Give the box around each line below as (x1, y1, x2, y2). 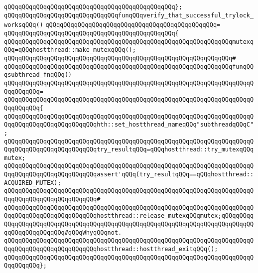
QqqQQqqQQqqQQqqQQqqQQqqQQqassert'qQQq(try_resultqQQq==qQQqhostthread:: (4, 171, 254, 178)
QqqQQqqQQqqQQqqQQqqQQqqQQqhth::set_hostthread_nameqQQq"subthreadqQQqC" (4, 121, 254, 129)
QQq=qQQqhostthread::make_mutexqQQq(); (4, 46, 136, 54)
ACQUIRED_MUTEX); (4, 179, 61, 186)
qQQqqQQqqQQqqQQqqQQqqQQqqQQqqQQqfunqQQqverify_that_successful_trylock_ (4, 11, 254, 19)
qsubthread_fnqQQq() (4, 71, 72, 79)
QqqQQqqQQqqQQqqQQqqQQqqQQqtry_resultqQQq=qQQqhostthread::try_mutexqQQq (4, 146, 254, 153)
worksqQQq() (4, 21, 43, 29)
